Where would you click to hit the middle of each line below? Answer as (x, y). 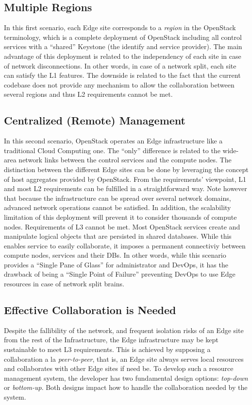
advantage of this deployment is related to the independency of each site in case (123, 56)
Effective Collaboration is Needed (90, 310)
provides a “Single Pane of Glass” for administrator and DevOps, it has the (116, 264)
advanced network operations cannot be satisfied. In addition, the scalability (118, 207)
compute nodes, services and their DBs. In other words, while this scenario (115, 255)
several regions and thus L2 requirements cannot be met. (88, 94)
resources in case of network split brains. (64, 284)
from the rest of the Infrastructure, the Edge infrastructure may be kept (111, 340)
